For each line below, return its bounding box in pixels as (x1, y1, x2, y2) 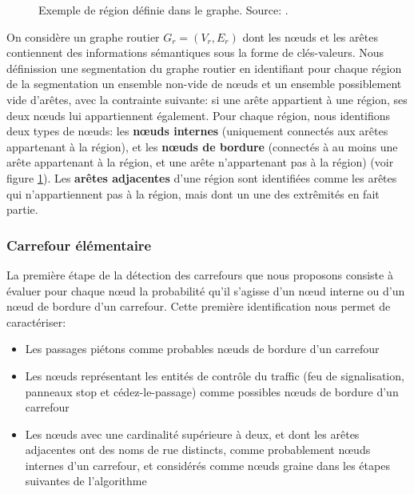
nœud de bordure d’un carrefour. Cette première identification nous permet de (6, 298, 391, 315)
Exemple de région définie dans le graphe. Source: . (38, 2, 289, 18)
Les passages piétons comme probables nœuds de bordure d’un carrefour (25, 340, 380, 357)
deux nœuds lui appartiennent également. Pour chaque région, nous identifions (6, 106, 391, 123)
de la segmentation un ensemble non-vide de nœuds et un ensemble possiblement (6, 75, 402, 92)
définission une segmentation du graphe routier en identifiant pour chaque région (6, 59, 402, 76)
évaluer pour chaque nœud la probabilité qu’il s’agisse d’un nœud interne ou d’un (6, 282, 405, 299)
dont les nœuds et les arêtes (242, 28, 378, 45)
